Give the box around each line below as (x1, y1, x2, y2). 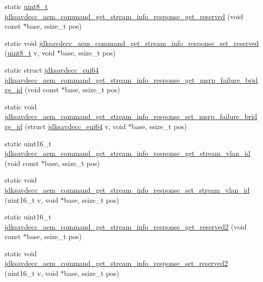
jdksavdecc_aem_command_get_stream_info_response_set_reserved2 (5, 258, 228, 268)
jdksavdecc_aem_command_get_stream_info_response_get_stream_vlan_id (5, 148, 250, 158)
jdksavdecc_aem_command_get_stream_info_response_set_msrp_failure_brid (5, 111, 257, 122)
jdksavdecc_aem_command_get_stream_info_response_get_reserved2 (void (5, 221, 247, 232)
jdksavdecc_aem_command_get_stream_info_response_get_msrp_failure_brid (5, 74, 258, 85)
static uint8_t (5, 1, 48, 11)
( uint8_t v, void (5, 47, 55, 58)
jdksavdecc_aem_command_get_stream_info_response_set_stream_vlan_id (5, 184, 250, 195)
